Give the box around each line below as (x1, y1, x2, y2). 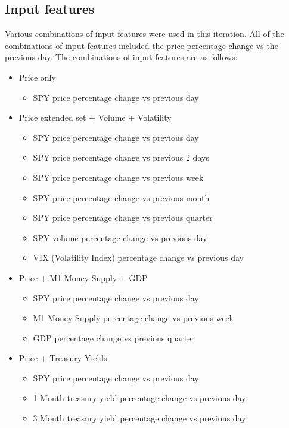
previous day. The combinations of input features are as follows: (5, 51, 238, 63)
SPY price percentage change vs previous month (33, 191, 210, 204)
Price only (18, 70, 56, 83)
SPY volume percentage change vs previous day (33, 231, 207, 244)
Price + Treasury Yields (18, 352, 107, 364)
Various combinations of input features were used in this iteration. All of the (5, 27, 284, 40)
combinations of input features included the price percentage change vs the (5, 39, 278, 51)
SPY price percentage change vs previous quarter (33, 211, 213, 224)
